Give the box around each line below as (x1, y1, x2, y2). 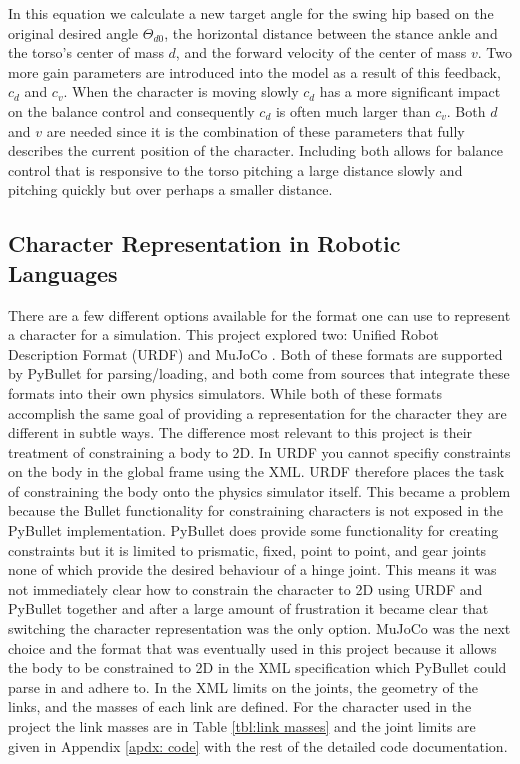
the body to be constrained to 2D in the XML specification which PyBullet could (8, 657, 507, 678)
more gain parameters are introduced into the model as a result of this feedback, (8, 61, 501, 82)
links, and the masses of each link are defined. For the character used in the (8, 696, 472, 717)
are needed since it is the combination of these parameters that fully (46, 120, 465, 141)
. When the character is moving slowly (63, 81, 299, 102)
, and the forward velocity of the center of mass (175, 42, 467, 63)
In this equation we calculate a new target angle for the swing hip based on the (8, 3, 494, 23)
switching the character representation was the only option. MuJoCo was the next (8, 618, 511, 639)
